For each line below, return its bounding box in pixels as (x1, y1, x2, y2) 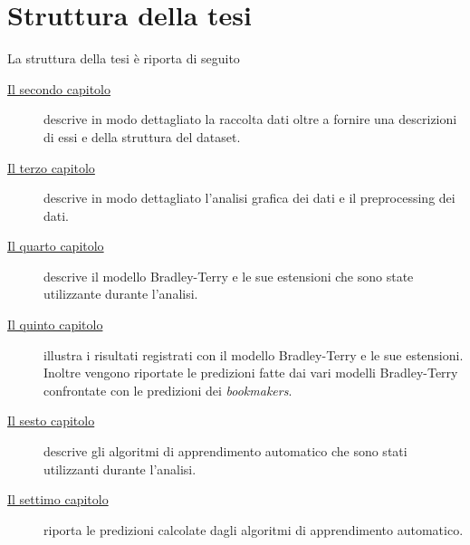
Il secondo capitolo (7, 79, 111, 98)
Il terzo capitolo (7, 158, 95, 177)
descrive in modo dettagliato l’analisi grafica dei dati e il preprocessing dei (43, 188, 456, 207)
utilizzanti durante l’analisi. (43, 459, 197, 478)
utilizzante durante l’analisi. (43, 284, 198, 303)
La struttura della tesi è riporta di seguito (7, 49, 240, 68)
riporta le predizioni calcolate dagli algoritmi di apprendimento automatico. (43, 520, 464, 539)
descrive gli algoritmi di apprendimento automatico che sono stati (43, 442, 408, 461)
